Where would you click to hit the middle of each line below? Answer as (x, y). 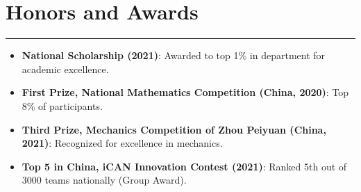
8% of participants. (62, 105)
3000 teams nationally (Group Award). (104, 180)
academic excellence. (65, 69)
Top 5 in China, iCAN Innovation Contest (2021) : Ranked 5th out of (184, 166)
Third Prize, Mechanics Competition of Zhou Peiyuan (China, (174, 129)
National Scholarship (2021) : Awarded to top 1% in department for (174, 55)
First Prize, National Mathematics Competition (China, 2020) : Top (185, 92)
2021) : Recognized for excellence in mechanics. (122, 143)
